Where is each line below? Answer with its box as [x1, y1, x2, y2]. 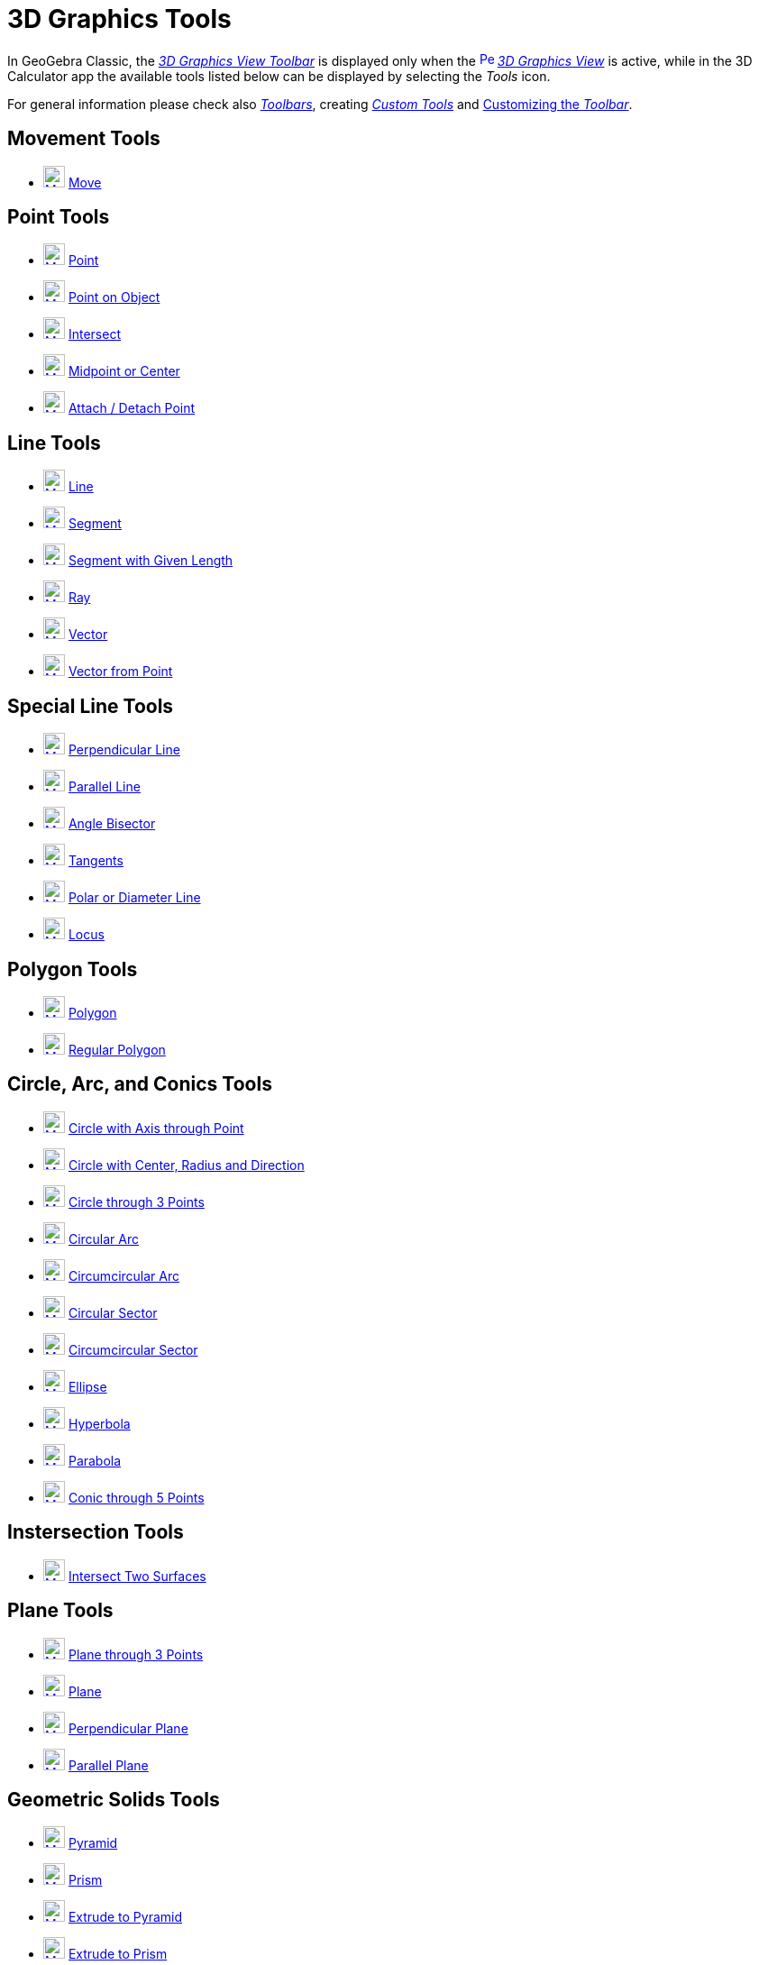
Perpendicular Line [68, 742, 180, 758]
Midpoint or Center [68, 363, 180, 379]
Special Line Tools [7, 694, 174, 717]
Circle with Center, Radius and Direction [68, 1156, 305, 1173]
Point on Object [68, 289, 160, 306]
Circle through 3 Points [68, 1193, 205, 1210]
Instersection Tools [7, 1521, 184, 1544]
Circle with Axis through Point [68, 1120, 244, 1136]
